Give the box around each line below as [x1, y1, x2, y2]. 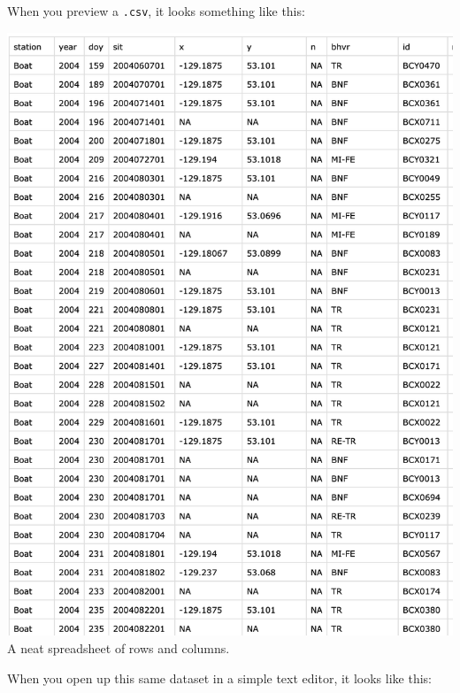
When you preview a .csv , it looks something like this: [7, 2, 305, 19]
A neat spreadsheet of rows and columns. [7, 639, 230, 657]
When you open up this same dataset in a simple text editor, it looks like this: [7, 668, 432, 687]
